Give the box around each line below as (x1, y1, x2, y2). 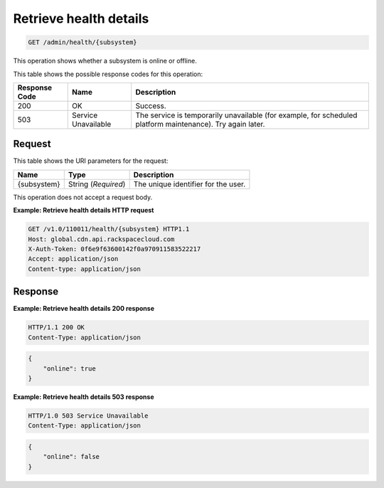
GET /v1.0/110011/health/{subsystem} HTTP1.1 (28, 225, 190, 233)
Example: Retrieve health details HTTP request (13, 206, 154, 215)
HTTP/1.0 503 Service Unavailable (28, 411, 149, 420)
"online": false (43, 452, 100, 461)
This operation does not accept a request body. (13, 193, 153, 201)
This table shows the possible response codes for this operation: (13, 70, 203, 78)
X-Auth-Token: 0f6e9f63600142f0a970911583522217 (28, 245, 201, 253)
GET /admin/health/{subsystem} (28, 38, 138, 46)
